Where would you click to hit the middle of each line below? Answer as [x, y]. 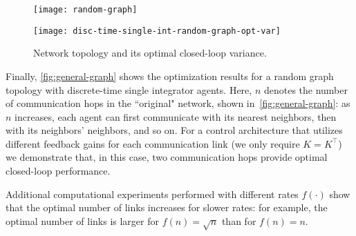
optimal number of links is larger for [82, 220]
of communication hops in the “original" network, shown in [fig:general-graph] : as [178, 103]
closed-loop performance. [58, 171]
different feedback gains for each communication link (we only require [153, 143]
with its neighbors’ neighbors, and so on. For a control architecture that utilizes [174, 130]
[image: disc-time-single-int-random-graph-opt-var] [157, 31]
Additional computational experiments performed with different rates [152, 194]
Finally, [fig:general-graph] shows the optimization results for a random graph [170, 76]
